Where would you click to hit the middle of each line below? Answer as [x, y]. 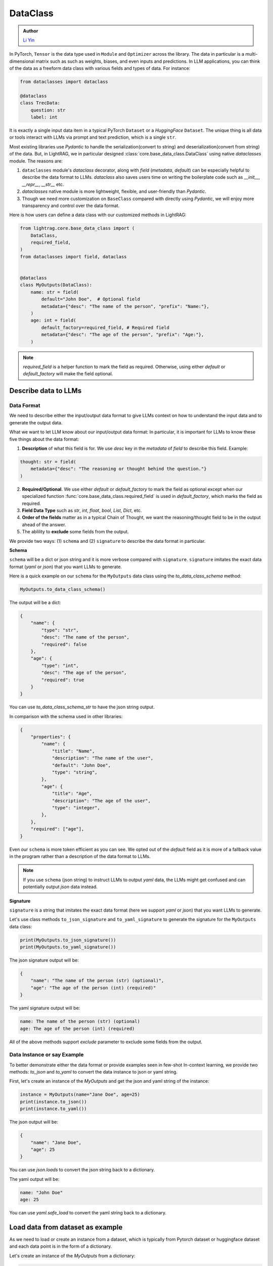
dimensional [22, 61]
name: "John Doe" [41, 1192]
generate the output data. [36, 422]
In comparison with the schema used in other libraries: [66, 716]
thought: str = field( [48, 462]
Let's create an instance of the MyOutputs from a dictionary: [72, 1255]
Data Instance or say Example [47, 1055]
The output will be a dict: [35, 603]
